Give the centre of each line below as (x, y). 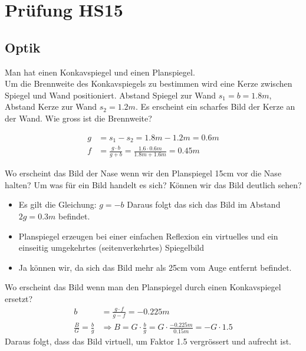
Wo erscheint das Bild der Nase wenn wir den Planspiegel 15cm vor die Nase (143, 173)
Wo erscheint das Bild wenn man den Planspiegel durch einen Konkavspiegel (143, 287)
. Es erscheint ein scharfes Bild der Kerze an (215, 106)
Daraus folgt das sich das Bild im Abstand (204, 204)
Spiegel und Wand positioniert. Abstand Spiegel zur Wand (111, 95)
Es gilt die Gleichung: (57, 204)
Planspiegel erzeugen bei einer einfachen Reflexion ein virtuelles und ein (148, 236)
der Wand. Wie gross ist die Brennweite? (78, 118)
